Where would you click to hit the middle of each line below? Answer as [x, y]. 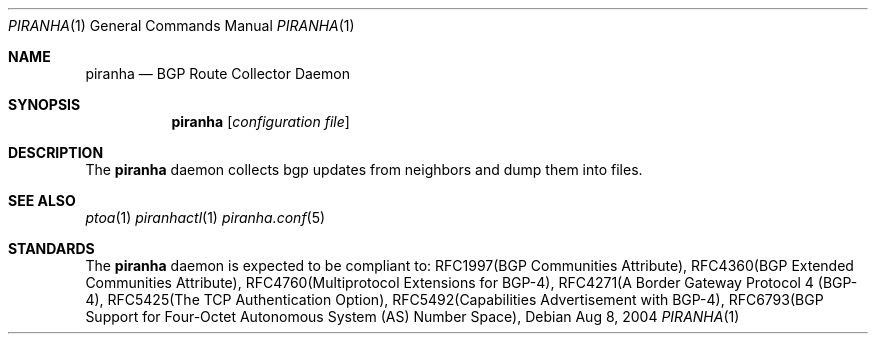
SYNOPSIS [44, 104]
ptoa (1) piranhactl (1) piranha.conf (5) [205, 217]
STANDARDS [51, 248]
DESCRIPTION [56, 152]
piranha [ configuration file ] [260, 121]
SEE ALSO [42, 200]
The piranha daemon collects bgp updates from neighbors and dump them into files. [364, 169]
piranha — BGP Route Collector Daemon [217, 73]
